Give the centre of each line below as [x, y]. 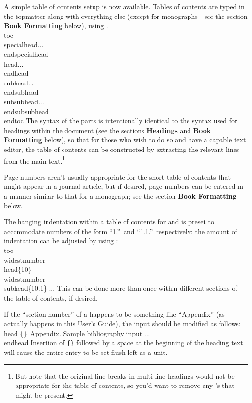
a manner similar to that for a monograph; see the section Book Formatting [120, 195]
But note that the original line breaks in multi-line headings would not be [125, 376]
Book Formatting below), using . [56, 25]
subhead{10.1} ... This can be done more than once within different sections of [121, 288]
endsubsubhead [26, 111]
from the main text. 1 [35, 160]
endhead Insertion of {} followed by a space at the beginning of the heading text [124, 343]
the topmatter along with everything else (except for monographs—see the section [126, 16]
